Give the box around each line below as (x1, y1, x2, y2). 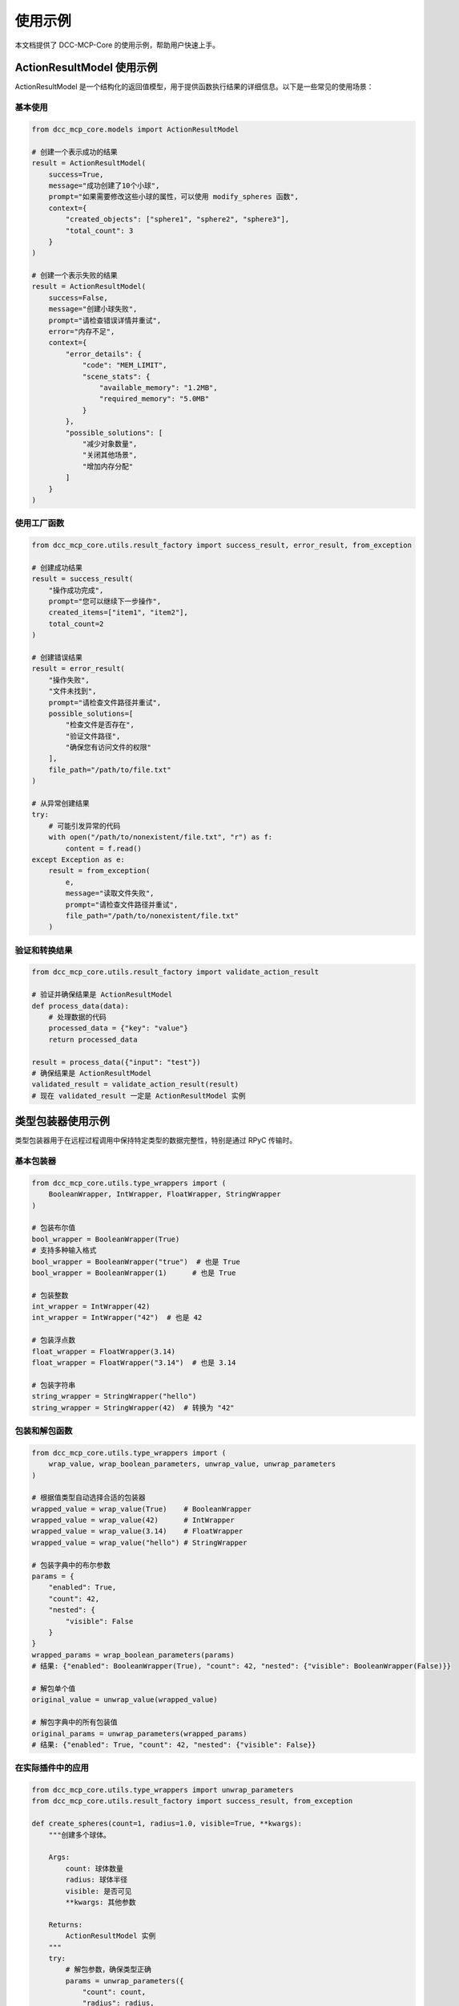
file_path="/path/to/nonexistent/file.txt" (65, 911, 240, 920)
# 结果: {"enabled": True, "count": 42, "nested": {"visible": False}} (31, 1740, 316, 1749)
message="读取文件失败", (65, 889, 155, 898)
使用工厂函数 (14, 518, 65, 529)
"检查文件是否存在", (65, 721, 135, 729)
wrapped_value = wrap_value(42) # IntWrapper (31, 1516, 236, 1525)
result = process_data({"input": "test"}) (31, 1058, 201, 1066)
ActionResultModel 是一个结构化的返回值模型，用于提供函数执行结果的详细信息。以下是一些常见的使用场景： (14, 82, 374, 91)
